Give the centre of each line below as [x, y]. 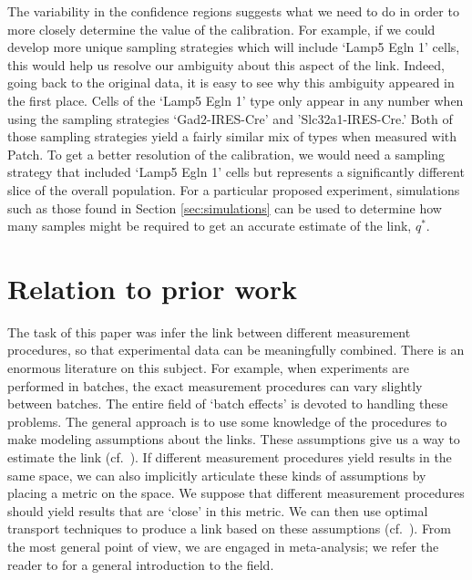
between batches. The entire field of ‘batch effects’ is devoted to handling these [228, 404]
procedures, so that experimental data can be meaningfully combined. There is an [236, 350]
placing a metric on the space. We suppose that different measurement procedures [236, 493]
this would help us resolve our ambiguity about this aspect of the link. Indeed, [226, 64]
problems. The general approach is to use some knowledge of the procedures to [227, 421]
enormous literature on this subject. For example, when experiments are [208, 368]
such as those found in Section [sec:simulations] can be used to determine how [225, 207]
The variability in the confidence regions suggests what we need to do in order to [233, 11]
